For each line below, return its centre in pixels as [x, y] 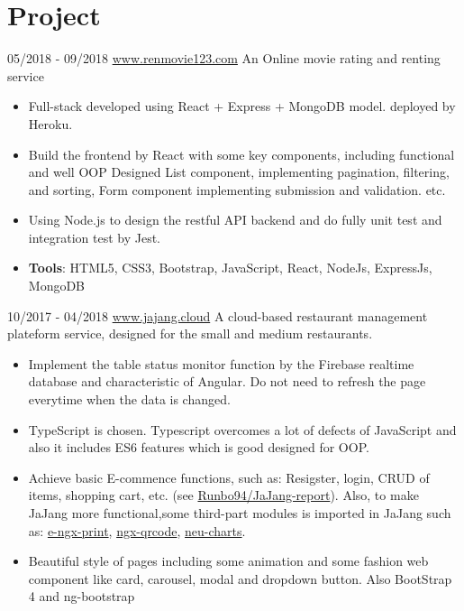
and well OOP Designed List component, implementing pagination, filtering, [239, 172]
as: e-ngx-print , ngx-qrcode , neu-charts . [137, 530]
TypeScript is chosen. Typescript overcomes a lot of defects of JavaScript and [242, 429]
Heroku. [50, 123]
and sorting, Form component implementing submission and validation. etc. [237, 189]
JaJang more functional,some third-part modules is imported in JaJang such [240, 513]
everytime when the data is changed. [129, 399]
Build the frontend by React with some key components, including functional [241, 154]
